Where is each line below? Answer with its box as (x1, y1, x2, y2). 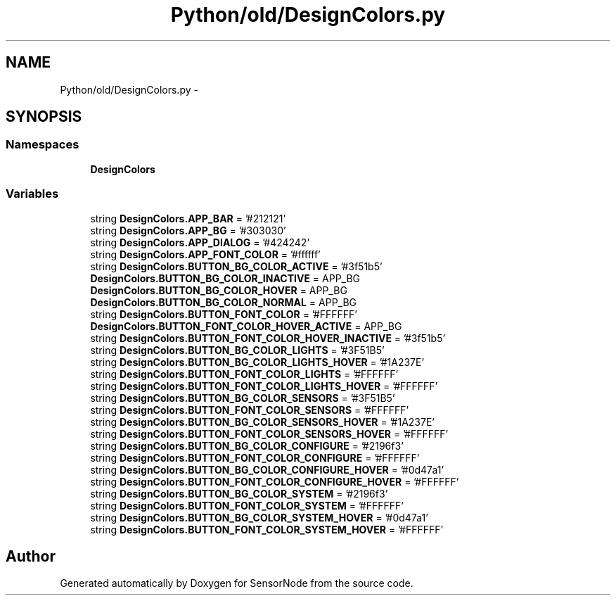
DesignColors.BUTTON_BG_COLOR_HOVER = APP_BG (90, 284, 347, 296)
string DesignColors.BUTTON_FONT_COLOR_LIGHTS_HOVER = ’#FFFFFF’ (90, 379, 438, 392)
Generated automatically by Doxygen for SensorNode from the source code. (60, 577, 413, 590)
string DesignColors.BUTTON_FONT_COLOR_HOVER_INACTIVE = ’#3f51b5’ (90, 331, 446, 344)
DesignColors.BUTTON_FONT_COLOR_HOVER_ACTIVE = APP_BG (90, 320, 402, 332)
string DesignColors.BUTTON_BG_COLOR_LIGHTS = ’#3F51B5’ (90, 343, 385, 356)
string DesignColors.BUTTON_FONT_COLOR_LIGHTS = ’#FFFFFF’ (90, 367, 399, 380)
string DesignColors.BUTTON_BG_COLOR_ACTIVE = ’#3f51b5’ (90, 260, 383, 272)
